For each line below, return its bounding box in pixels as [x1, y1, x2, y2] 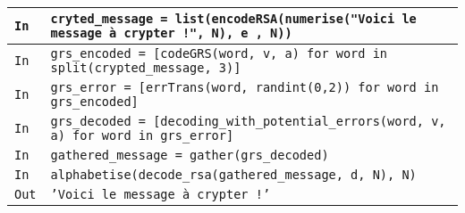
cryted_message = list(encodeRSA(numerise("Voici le [50, 12, 417, 26]
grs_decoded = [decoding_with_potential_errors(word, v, [50, 114, 446, 128]
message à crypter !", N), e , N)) [50, 26, 292, 40]
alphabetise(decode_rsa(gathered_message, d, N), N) [50, 168, 417, 182]
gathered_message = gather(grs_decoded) [50, 148, 329, 162]
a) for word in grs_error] [50, 128, 234, 143]
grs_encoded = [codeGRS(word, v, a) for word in [50, 46, 388, 61]
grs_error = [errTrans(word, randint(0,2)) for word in [50, 80, 439, 94]
